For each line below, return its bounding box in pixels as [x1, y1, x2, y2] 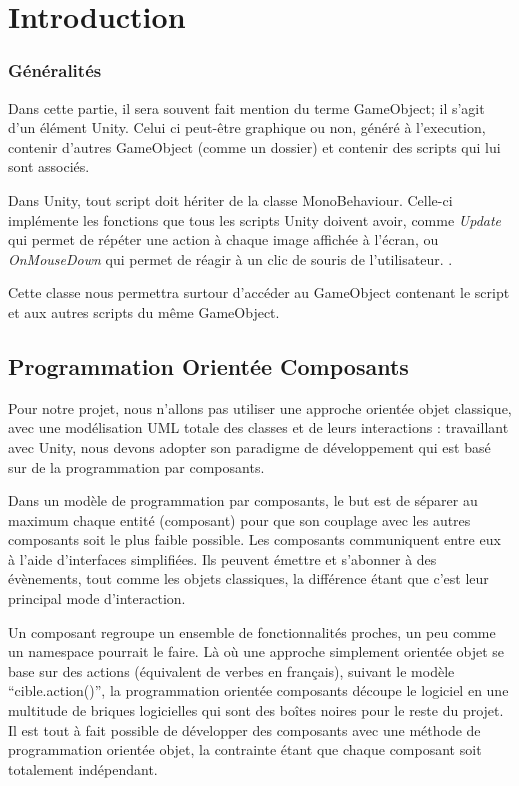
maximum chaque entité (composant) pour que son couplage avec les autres [8, 509, 471, 530]
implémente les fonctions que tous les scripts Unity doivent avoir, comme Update [8, 209, 502, 230]
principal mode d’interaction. [8, 588, 186, 609]
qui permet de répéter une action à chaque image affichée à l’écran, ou [8, 229, 439, 250]
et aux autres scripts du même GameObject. [8, 301, 280, 322]
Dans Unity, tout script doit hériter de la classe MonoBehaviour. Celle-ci [8, 189, 453, 210]
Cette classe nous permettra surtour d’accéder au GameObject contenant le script [8, 282, 510, 303]
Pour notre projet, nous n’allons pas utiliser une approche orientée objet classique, [8, 397, 512, 418]
